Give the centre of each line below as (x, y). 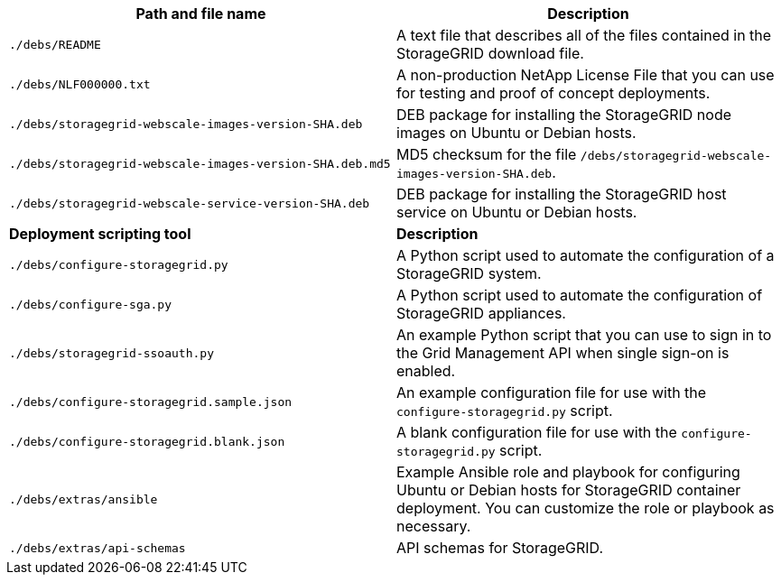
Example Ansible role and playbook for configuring (568, 472)
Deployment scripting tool (100, 234)
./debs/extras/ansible (84, 499)
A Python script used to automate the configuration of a (586, 255)
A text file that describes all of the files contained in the (584, 35)
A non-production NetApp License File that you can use (586, 75)
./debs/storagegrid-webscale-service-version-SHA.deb (190, 203)
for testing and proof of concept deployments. (553, 93)
